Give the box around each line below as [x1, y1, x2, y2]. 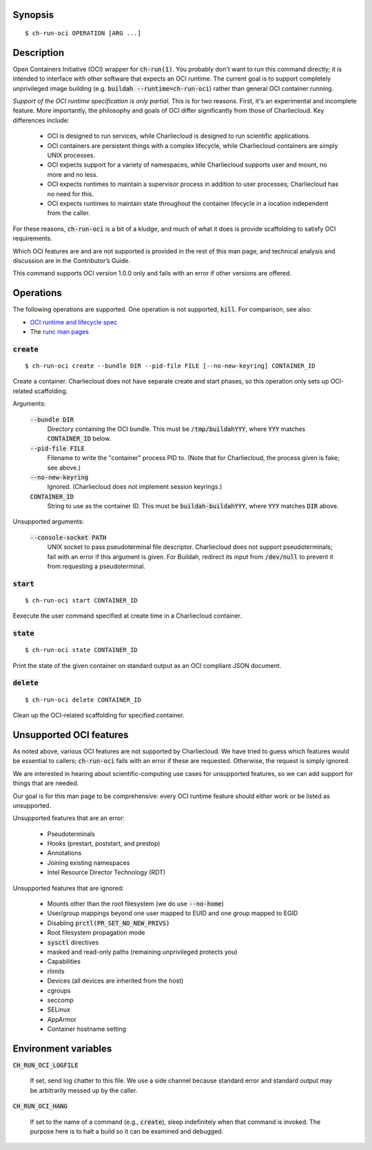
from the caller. [47, 209, 91, 217]
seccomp [47, 996, 74, 1004]
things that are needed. [12, 779, 79, 788]
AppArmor [47, 1015, 77, 1023]
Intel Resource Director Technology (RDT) [47, 868, 166, 877]
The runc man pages [30, 328, 90, 336]
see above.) [47, 463, 81, 472]
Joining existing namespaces [47, 858, 130, 867]
